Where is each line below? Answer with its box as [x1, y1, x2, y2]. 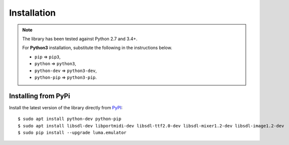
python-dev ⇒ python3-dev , [34, 68, 97, 73]
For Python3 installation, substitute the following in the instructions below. [22, 45, 173, 51]
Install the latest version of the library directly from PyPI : [9, 104, 123, 110]
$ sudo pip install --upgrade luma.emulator [18, 130, 127, 135]
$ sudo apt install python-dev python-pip [18, 116, 122, 122]
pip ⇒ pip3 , [34, 54, 61, 60]
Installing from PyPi [9, 92, 71, 100]
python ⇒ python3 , [34, 61, 76, 67]
